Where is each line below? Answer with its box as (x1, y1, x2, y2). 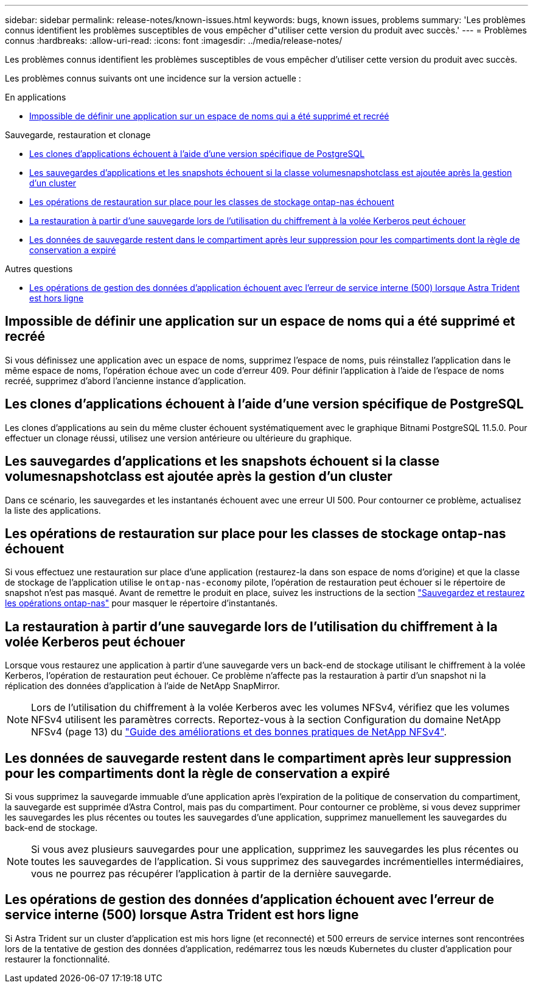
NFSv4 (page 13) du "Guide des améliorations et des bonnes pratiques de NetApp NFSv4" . (31, 726, 447, 738)
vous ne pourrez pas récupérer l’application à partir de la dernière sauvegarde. (31, 867, 392, 880)
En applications (5, 92, 66, 102)
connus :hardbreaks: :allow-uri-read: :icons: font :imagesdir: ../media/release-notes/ (5, 35, 343, 46)
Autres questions (5, 264, 73, 274)
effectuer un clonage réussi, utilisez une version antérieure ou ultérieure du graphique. (5, 432, 352, 443)
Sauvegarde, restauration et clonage (5, 130, 151, 140)
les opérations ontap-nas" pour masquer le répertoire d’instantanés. (5, 598, 278, 609)
